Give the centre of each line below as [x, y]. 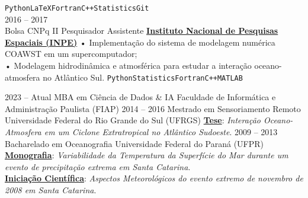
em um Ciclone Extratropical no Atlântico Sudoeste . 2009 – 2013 [161, 132]
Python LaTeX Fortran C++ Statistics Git [77, 8]
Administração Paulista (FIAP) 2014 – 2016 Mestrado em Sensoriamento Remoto [153, 108]
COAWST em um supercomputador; [71, 54]
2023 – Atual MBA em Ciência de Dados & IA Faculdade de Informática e [140, 97]
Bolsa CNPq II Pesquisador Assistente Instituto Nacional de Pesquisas [142, 31]
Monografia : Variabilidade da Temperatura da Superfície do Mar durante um [147, 155]
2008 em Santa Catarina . [51, 190]
